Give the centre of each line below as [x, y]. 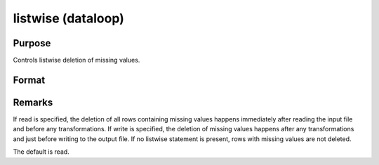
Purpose [32, 43]
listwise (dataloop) [68, 18]
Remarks [33, 102]
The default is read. [41, 152]
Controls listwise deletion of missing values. [77, 60]
